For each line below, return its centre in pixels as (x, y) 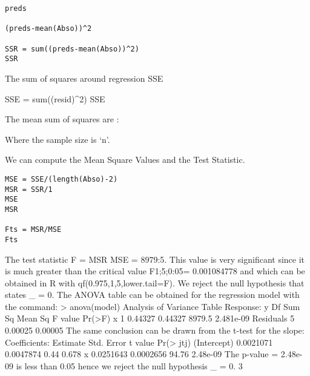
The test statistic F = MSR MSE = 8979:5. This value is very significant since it (155, 259)
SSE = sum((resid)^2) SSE (55, 98)
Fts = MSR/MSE (33, 230)
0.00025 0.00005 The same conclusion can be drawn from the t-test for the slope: (155, 330)
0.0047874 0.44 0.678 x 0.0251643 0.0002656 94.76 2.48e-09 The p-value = (142, 354)
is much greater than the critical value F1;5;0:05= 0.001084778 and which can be (155, 271)
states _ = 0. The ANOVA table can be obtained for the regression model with (152, 295)
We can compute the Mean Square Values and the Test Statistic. (125, 160)
